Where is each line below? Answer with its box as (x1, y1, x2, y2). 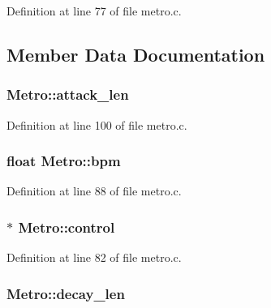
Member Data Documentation (6, 41, 265, 66)
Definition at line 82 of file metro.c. (6, 249, 182, 266)
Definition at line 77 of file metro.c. (6, 2, 182, 19)
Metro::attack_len (6, 84, 129, 105)
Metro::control (18, 216, 115, 237)
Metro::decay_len (6, 283, 125, 303)
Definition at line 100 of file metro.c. (6, 116, 187, 133)
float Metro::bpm (6, 151, 121, 171)
